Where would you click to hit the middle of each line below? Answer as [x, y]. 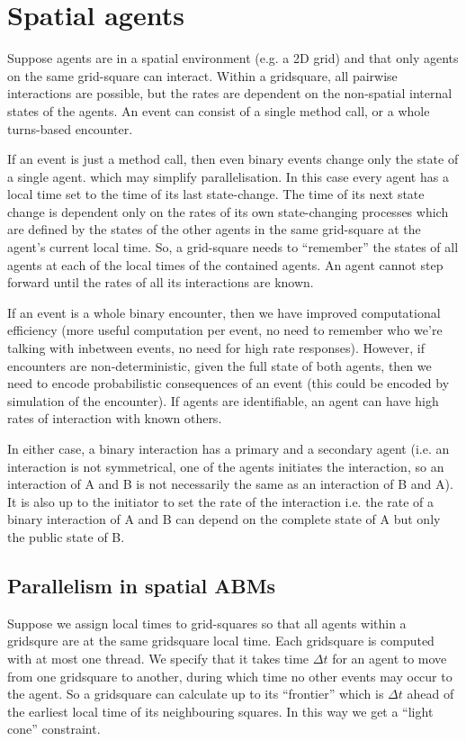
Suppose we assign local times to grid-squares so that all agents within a [207, 623]
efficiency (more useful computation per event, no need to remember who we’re [225, 330]
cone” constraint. [54, 729]
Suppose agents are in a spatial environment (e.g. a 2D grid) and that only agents [233, 58]
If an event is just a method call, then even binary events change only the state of [233, 159]
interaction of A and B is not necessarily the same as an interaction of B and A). [230, 484]
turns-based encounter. [70, 128]
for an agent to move [390, 658]
